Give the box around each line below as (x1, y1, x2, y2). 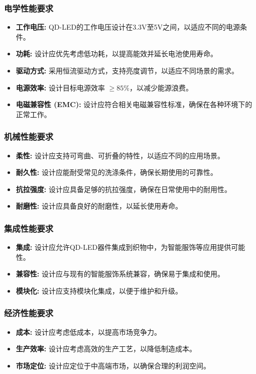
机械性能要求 (4, 130, 54, 143)
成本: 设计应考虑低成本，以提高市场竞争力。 (16, 326, 161, 337)
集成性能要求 (4, 222, 54, 234)
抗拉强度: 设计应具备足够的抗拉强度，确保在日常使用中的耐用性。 (16, 183, 231, 194)
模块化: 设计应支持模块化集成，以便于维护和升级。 (16, 285, 182, 296)
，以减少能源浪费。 (129, 82, 193, 92)
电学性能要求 (4, 2, 54, 14)
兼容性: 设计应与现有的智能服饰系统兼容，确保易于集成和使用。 (16, 268, 224, 279)
